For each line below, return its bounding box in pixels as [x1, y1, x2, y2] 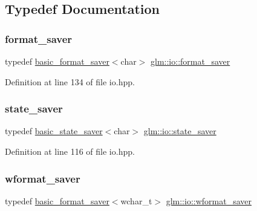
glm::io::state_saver [143, 125, 216, 137]
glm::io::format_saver [151, 55, 230, 67]
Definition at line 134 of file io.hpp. [5, 75, 135, 88]
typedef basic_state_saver [5, 125, 103, 137]
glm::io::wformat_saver [166, 194, 252, 207]
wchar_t [120, 194, 152, 207]
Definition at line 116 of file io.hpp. [5, 145, 135, 157]
